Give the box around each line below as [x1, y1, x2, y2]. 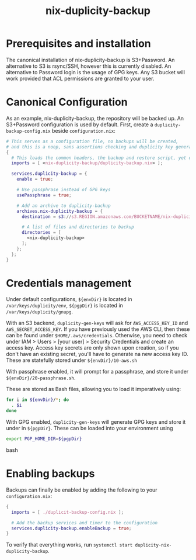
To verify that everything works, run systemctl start [6, 541, 133, 548]
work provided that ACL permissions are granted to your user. [6, 75, 155, 82]
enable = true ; [16, 177, 54, 182]
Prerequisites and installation [6, 37, 152, 50]
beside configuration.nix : [51, 127, 116, 134]
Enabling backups [6, 467, 95, 481]
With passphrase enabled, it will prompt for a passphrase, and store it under [6, 368, 189, 375]
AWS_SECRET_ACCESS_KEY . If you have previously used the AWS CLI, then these [6, 326, 190, 333]
